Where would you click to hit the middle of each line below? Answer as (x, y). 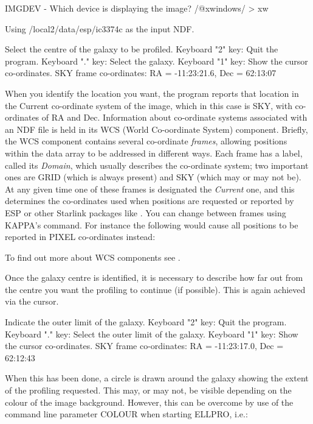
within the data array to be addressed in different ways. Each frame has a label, (154, 153)
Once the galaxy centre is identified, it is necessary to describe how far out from (154, 277)
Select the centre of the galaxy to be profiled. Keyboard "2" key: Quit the (142, 49)
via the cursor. (32, 301)
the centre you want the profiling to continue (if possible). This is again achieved (155, 289)
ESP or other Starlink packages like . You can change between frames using (146, 212)
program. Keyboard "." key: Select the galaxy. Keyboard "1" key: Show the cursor (156, 61)
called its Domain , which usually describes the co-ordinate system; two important (157, 165)
